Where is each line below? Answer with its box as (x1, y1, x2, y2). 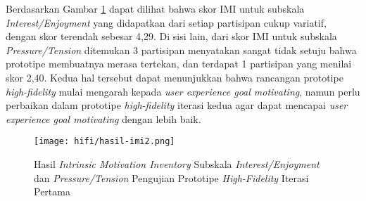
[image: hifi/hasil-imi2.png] (34, 136, 175, 147)
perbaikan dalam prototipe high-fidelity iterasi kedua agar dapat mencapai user (6, 98, 348, 112)
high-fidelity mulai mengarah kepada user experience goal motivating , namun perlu (6, 84, 360, 98)
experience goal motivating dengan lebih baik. (6, 111, 201, 126)
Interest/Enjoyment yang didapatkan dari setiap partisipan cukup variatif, (6, 15, 327, 30)
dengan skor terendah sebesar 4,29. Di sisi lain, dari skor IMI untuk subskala (6, 29, 337, 44)
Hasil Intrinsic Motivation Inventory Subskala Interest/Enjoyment (34, 157, 320, 171)
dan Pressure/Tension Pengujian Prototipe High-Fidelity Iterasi (34, 170, 309, 185)
